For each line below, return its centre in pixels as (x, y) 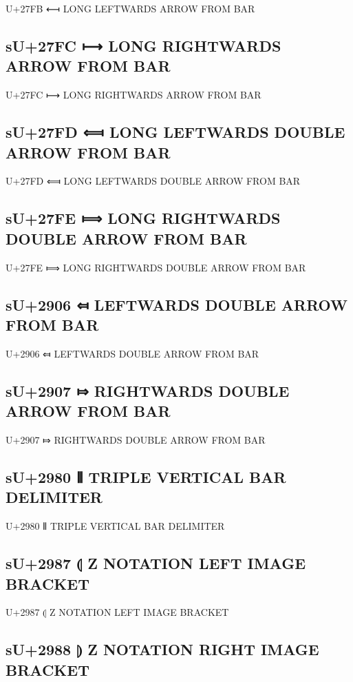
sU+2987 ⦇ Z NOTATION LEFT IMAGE (156, 563)
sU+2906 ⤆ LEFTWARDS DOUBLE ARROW (177, 304)
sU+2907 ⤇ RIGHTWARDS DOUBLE (148, 390)
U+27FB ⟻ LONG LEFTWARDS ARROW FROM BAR (130, 8)
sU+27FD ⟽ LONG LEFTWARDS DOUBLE (175, 132)
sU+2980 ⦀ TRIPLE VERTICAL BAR (146, 476)
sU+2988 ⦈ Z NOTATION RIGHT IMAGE (162, 649)
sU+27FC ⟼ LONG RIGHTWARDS (143, 45)
